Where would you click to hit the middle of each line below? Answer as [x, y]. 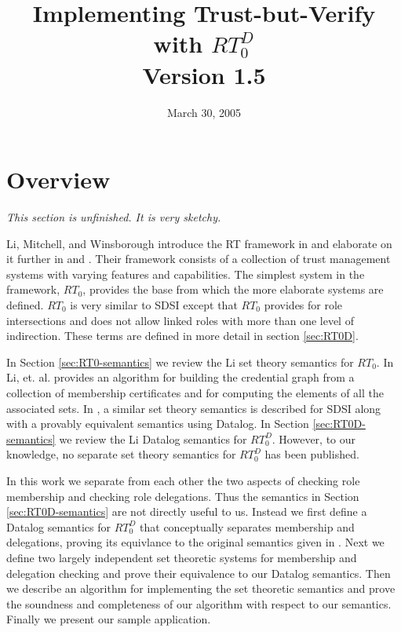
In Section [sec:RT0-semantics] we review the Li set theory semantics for [180, 362]
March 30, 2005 [204, 112]
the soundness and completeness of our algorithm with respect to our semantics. [199, 603]
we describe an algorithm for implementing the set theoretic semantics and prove [201, 588]
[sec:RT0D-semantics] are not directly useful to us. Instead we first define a [187, 511]
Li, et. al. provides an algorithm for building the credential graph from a [180, 377]
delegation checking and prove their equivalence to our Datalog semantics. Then [199, 573]
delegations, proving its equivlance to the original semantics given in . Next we [195, 542]
